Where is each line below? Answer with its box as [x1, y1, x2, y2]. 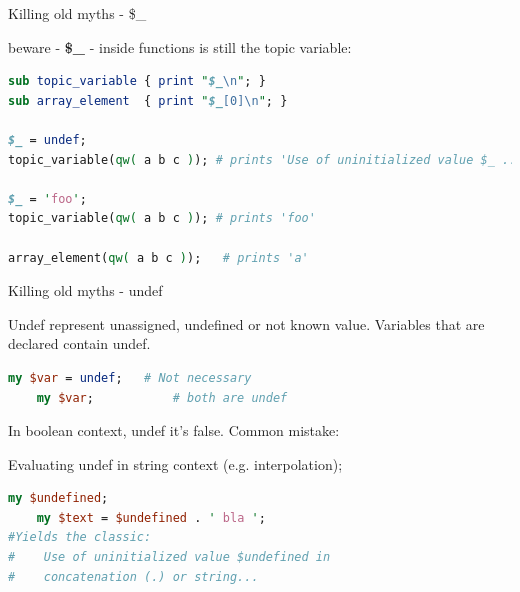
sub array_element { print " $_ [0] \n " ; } [8, 93, 288, 108]
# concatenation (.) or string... [8, 569, 259, 584]
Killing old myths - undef [8, 280, 163, 301]
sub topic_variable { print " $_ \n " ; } [8, 74, 266, 89]
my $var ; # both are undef [36, 390, 288, 405]
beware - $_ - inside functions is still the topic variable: [8, 36, 352, 57]
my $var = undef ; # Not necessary [8, 370, 252, 385]
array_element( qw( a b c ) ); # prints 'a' [8, 250, 309, 265]
